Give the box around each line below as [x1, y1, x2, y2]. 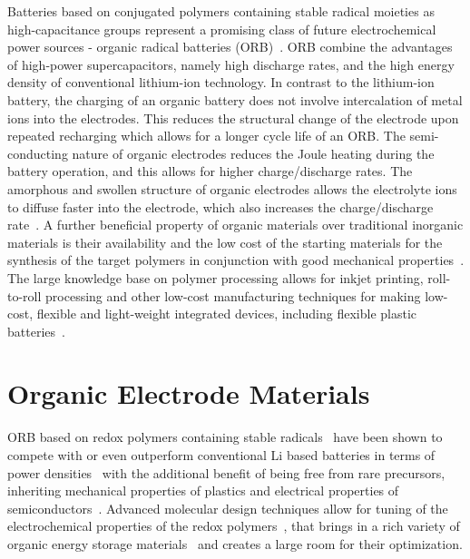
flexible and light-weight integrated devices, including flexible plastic [36, 304, 417, 323]
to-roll [7, 286, 42, 305]
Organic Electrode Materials [7, 375, 370, 412]
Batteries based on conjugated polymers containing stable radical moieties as [7, 2, 435, 20]
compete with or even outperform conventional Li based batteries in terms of [7, 446, 436, 464]
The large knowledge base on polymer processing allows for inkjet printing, [7, 268, 424, 287]
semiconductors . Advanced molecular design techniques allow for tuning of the [7, 498, 448, 517]
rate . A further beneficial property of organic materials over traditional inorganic [7, 215, 464, 234]
